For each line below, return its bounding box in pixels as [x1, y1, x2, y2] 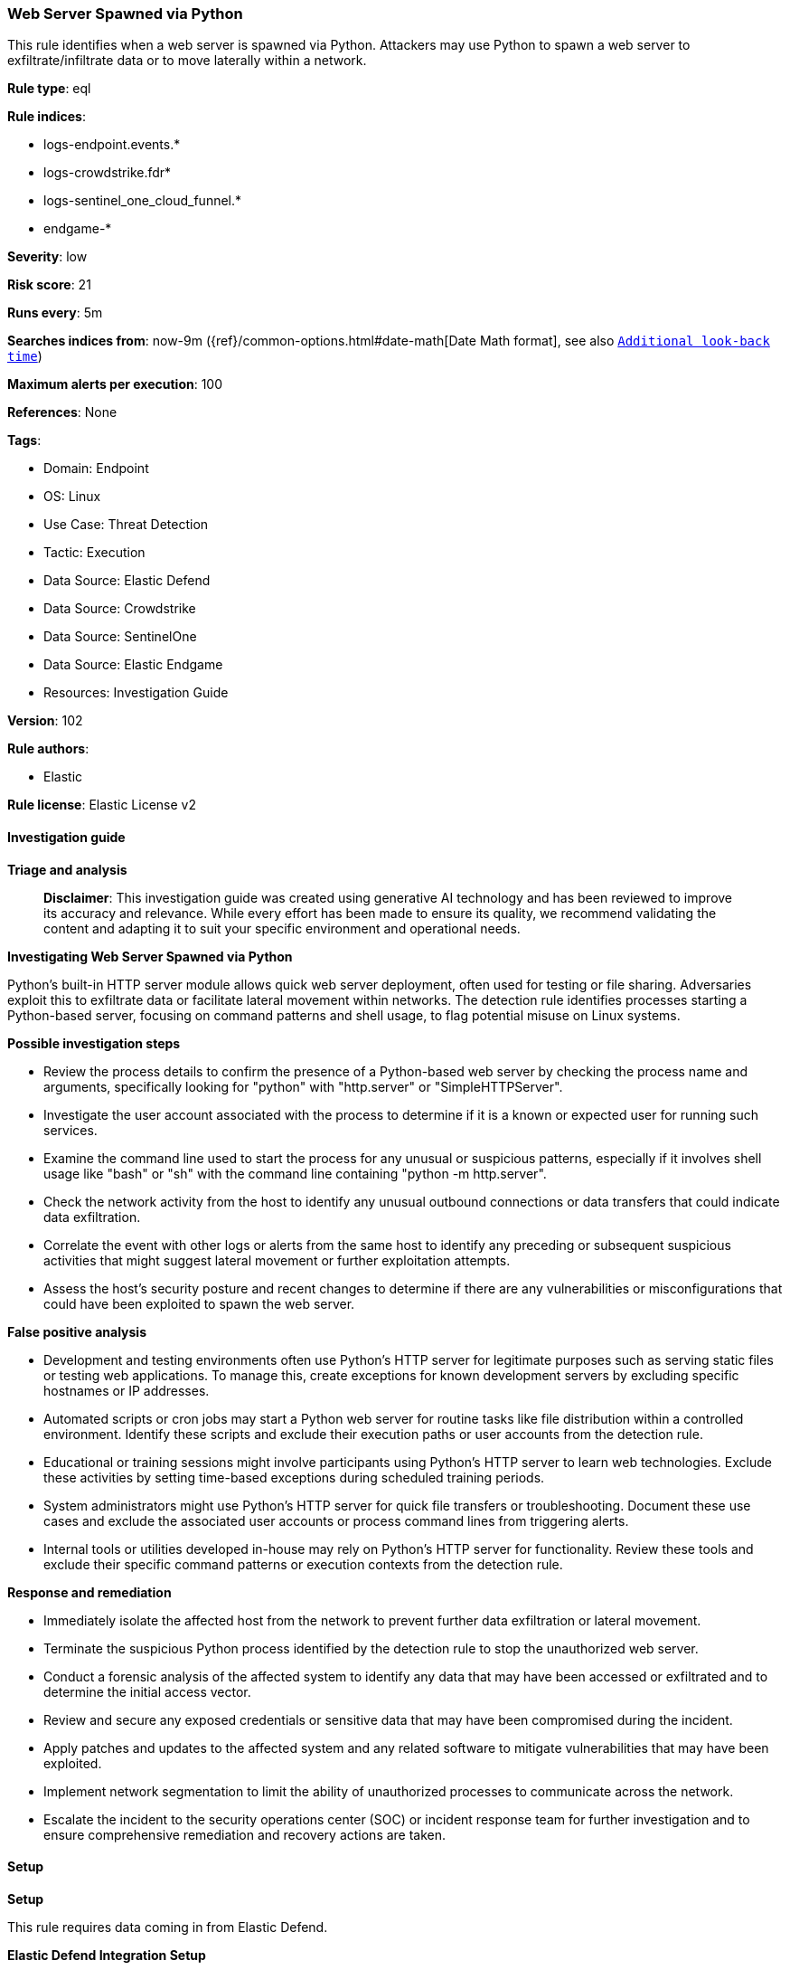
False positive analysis [7, 1323, 146, 1340]
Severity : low [7, 249, 88, 265]
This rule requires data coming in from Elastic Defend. [7, 1918, 328, 1935]
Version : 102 [7, 713, 83, 729]
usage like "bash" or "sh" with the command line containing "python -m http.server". [43, 1165, 547, 1181]
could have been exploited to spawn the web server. [43, 1295, 355, 1312]
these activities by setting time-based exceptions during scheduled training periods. [43, 1469, 545, 1485]
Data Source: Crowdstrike [43, 601, 196, 617]
